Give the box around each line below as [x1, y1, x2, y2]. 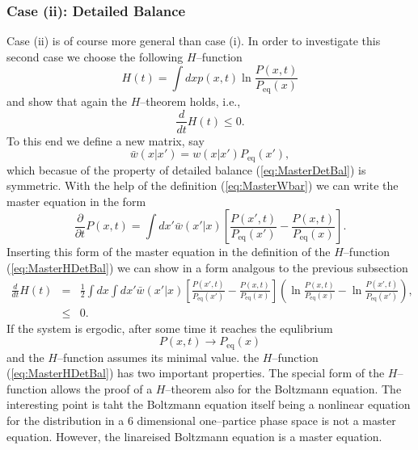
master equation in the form [6, 192, 146, 209]
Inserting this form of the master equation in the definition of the [6, 243, 331, 260]
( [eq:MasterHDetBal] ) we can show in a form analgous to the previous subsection [6, 259, 408, 275]
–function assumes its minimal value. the [57, 348, 260, 365]
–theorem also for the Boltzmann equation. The [165, 380, 402, 397]
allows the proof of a [50, 380, 153, 397]
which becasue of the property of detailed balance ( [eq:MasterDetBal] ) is [6, 161, 366, 178]
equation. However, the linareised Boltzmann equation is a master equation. [6, 427, 382, 444]
